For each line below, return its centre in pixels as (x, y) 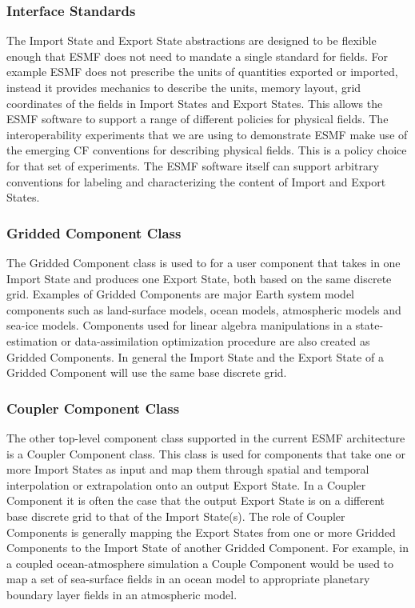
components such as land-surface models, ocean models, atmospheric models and (204, 309)
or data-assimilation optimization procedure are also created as (215, 340)
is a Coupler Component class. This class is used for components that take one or (206, 453)
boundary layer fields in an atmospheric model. (122, 594)
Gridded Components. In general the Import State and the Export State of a (195, 356)
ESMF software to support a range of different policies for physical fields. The (198, 119)
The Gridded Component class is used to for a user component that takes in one (204, 262)
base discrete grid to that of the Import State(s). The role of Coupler (176, 516)
